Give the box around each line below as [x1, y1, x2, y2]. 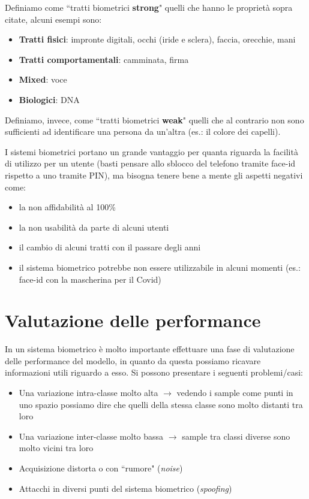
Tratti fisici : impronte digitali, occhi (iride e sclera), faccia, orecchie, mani [19, 33, 296, 46]
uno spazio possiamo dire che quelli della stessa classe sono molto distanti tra [19, 398, 303, 410]
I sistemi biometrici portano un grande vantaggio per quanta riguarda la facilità [5, 145, 298, 158]
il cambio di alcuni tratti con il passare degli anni [19, 241, 201, 253]
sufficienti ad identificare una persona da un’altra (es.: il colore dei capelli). [5, 125, 281, 138]
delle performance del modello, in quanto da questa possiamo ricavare [5, 354, 261, 367]
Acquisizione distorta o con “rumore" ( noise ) [19, 461, 183, 474]
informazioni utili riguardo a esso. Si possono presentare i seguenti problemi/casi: [5, 366, 304, 379]
